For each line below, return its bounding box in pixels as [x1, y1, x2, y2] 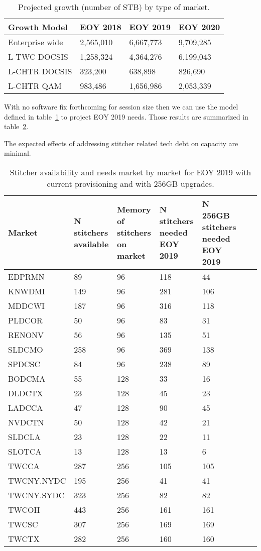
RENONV [8, 328, 44, 341]
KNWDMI [8, 285, 45, 297]
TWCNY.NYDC [8, 474, 66, 486]
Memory [116, 203, 151, 215]
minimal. [4, 148, 31, 158]
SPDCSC [8, 358, 41, 370]
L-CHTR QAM [8, 80, 62, 91]
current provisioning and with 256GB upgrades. [47, 177, 214, 189]
